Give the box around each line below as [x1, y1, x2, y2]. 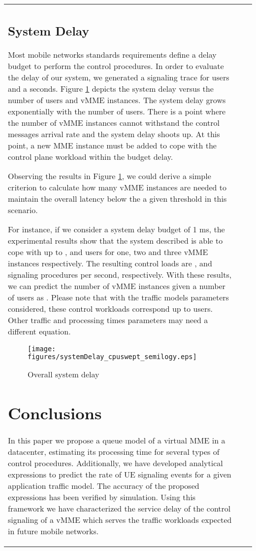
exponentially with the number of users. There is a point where [8, 105, 226, 117]
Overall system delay [28, 368, 99, 380]
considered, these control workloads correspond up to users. [8, 302, 213, 314]
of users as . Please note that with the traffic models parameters [8, 291, 229, 303]
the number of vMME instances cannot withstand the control [8, 116, 220, 128]
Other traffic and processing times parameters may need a [8, 314, 208, 326]
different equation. [8, 325, 71, 337]
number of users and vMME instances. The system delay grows [8, 94, 226, 106]
